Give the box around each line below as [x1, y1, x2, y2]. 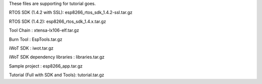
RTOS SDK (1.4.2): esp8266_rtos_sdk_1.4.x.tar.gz [9, 18, 106, 24]
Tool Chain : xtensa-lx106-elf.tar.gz [9, 27, 80, 34]
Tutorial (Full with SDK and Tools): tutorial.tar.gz [9, 72, 104, 78]
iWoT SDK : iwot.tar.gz [9, 45, 54, 51]
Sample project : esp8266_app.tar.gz [9, 63, 82, 69]
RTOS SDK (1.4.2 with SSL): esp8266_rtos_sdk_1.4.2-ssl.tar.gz [9, 10, 133, 16]
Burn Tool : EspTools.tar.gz [9, 36, 63, 42]
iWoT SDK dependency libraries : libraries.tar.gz [9, 54, 105, 60]
